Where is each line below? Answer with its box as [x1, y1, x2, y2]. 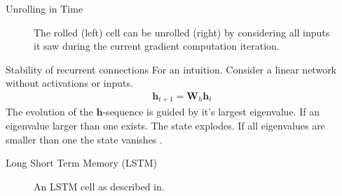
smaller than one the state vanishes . [6, 132, 163, 146]
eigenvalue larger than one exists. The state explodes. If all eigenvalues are [6, 118, 325, 133]
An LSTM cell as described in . [34, 178, 165, 193]
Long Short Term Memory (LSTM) [6, 155, 157, 170]
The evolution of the [6, 104, 93, 119]
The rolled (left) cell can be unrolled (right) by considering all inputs [34, 24, 330, 39]
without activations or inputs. [6, 76, 133, 90]
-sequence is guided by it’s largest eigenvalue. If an [102, 104, 320, 119]
